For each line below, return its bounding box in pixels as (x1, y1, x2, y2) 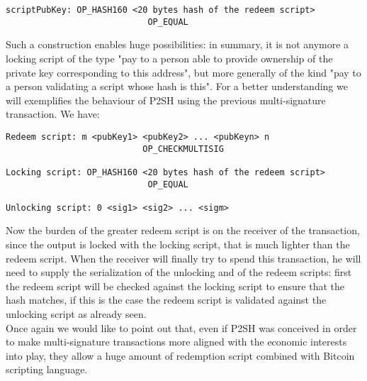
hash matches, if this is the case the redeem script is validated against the (6, 292, 327, 307)
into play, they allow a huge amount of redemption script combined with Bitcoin (6, 348, 355, 363)
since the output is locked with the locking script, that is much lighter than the (6, 237, 350, 252)
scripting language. (6, 362, 88, 377)
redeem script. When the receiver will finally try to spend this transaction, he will (6, 250, 361, 265)
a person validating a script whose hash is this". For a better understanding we (6, 79, 348, 94)
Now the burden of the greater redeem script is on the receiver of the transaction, (6, 223, 360, 238)
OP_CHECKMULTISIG (142, 143, 224, 154)
